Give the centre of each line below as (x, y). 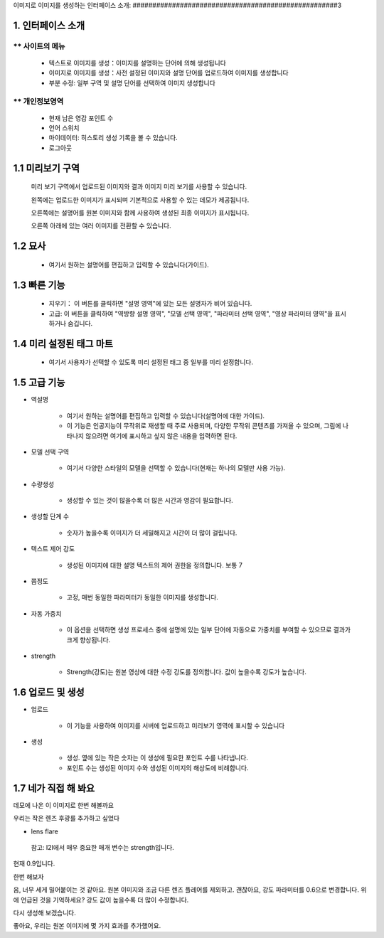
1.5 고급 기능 (39, 383)
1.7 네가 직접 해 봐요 (54, 788)
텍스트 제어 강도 (53, 549)
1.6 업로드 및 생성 (49, 692)
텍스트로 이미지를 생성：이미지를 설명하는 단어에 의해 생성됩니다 (138, 63)
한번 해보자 (28, 876)
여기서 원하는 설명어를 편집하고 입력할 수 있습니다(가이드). (129, 265)
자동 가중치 (46, 613)
